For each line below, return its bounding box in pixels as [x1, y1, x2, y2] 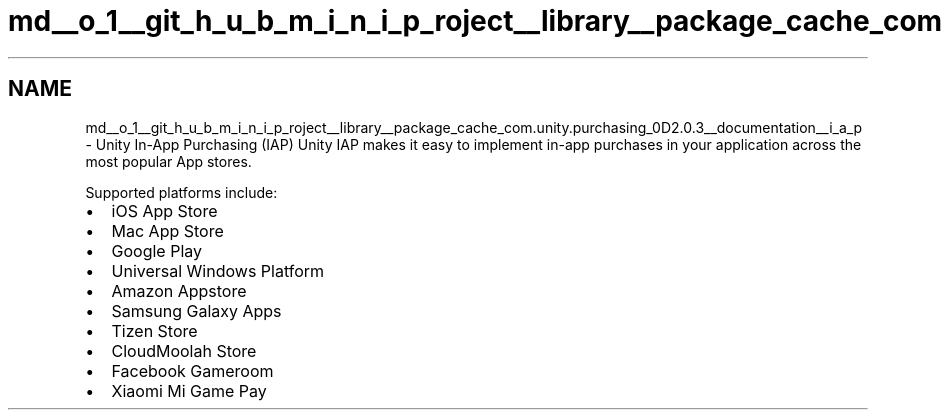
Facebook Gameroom [111, 360, 274, 381]
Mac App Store [111, 220, 224, 241]
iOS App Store [111, 200, 218, 221]
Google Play [111, 240, 202, 261]
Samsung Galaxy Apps [111, 300, 282, 321]
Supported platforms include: [85, 183, 278, 201]
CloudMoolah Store [111, 340, 257, 361]
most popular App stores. [85, 152, 252, 170]
